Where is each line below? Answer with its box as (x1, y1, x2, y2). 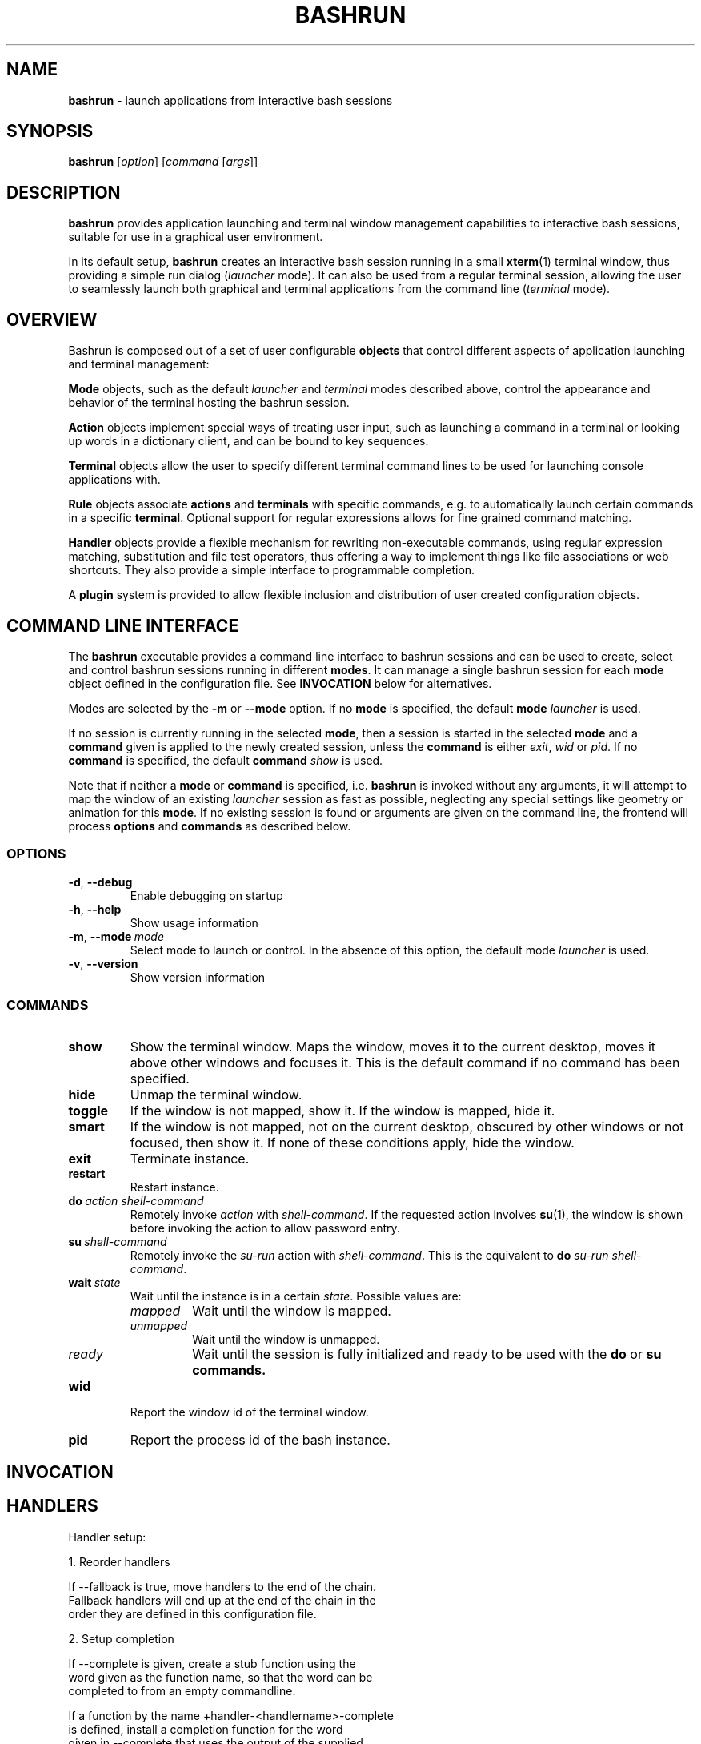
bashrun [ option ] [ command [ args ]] (68, 155, 258, 169)
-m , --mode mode (68, 929, 164, 943)
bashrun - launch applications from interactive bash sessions (68, 93, 393, 107)
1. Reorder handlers (68, 1554, 170, 1569)
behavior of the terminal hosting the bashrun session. (68, 396, 350, 410)
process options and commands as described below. (68, 818, 351, 833)
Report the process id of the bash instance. (130, 1432, 391, 1449)
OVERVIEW (6, 309, 98, 330)
